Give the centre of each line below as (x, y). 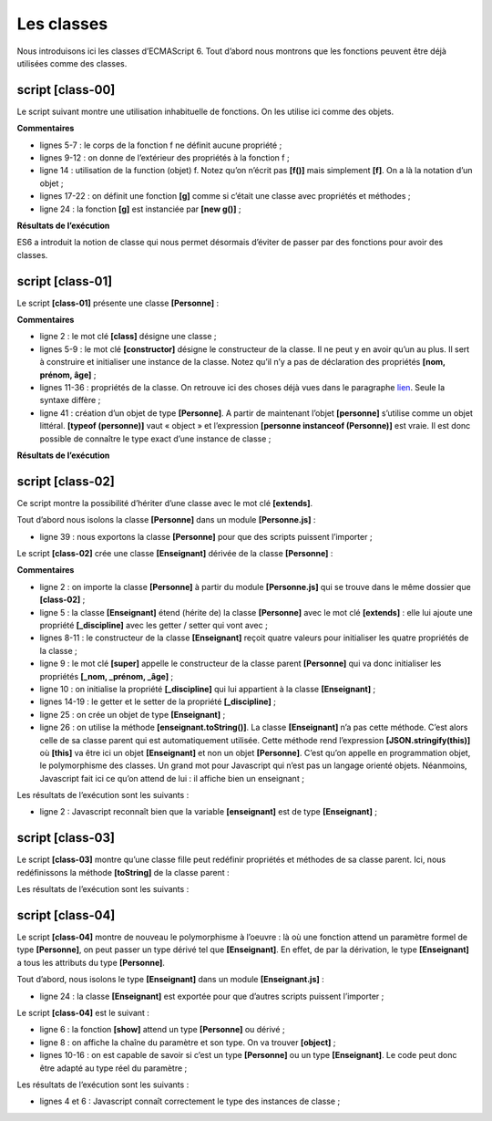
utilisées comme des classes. (72, 63)
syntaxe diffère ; (70, 400)
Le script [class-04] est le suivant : (83, 1013)
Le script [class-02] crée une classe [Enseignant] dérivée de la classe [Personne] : (175, 554)
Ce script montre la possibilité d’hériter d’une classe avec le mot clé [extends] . (165, 503)
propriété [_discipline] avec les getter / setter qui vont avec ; (154, 625)
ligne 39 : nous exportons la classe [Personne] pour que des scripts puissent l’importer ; (206, 536)
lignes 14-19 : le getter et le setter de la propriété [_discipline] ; (158, 701)
